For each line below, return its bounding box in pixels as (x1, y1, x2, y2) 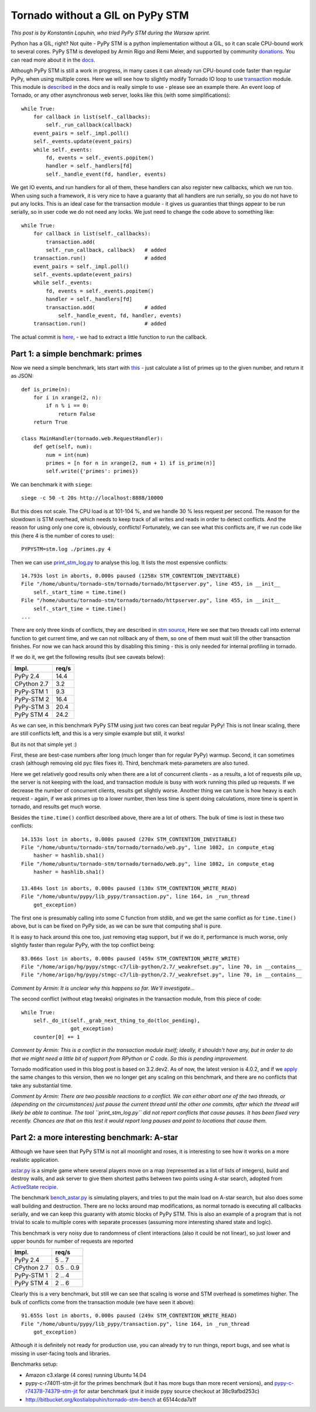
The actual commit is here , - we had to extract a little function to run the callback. (11, 333, 207, 340)
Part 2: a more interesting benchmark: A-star (11, 1133, 178, 1143)
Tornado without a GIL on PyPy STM (11, 9, 190, 22)
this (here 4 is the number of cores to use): (11, 532, 114, 539)
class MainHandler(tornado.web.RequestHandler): (21, 435, 163, 442)
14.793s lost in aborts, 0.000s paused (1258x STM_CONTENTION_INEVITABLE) (21, 572, 241, 579)
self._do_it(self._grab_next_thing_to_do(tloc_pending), (33, 1017, 200, 1024)
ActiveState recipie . (11, 1183, 59, 1190)
